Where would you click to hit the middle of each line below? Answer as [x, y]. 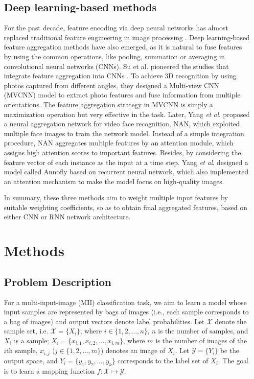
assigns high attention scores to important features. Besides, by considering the [123, 152]
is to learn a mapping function [49, 370]
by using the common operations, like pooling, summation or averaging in [115, 56]
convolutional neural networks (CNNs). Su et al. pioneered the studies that [116, 66]
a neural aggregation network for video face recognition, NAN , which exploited [122, 124]
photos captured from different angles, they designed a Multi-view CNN [112, 85]
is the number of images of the [201, 341]
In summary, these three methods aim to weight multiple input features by [116, 198]
